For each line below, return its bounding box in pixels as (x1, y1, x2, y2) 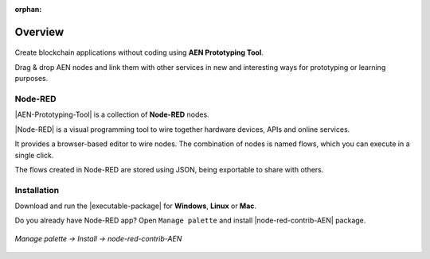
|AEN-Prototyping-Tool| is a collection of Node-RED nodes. (14, 110, 210, 119)
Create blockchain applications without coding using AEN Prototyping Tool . (14, 48, 264, 57)
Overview (14, 25, 64, 39)
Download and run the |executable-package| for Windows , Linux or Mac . (14, 201, 257, 211)
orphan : (14, 5, 42, 14)
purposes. (14, 74, 49, 83)
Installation (14, 184, 60, 195)
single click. (14, 150, 54, 160)
